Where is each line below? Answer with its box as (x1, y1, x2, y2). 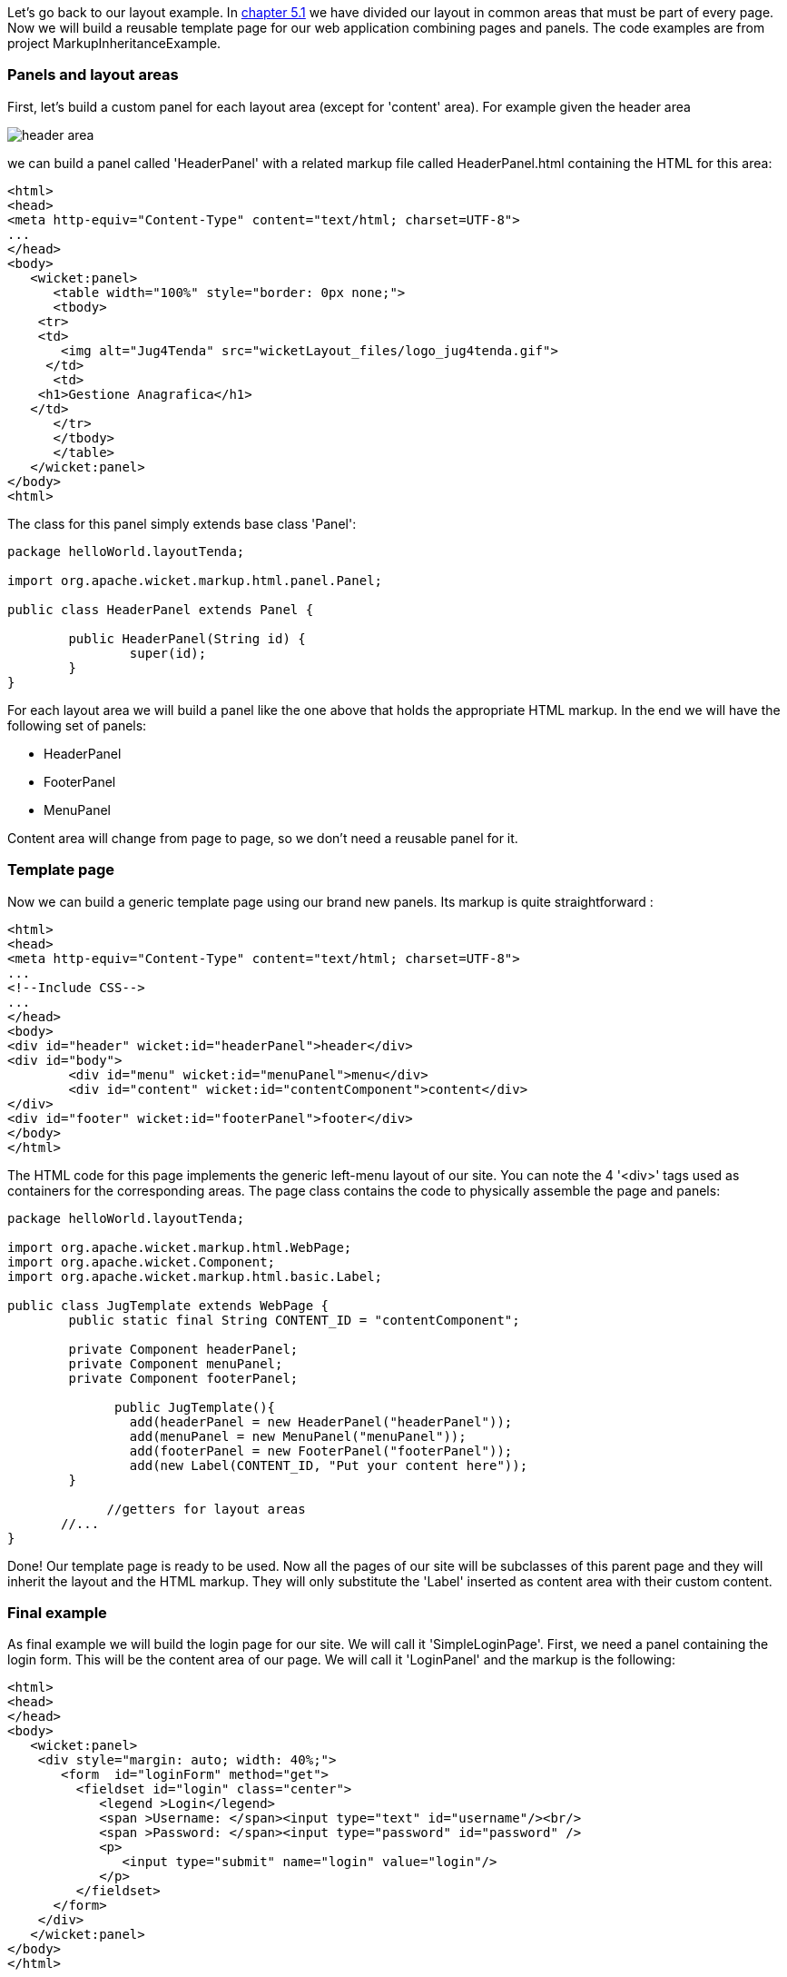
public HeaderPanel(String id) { (68, 631, 306, 646)
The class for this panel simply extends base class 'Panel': (7, 515, 357, 532)
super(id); (129, 645, 207, 661)
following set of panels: (7, 717, 147, 733)
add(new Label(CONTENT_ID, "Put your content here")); (129, 1457, 528, 1473)
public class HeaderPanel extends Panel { (7, 601, 314, 617)
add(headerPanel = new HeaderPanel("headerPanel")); (129, 1414, 513, 1429)
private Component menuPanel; (68, 1356, 283, 1371)
